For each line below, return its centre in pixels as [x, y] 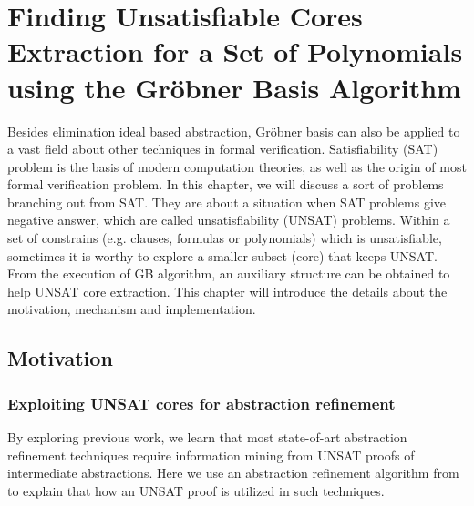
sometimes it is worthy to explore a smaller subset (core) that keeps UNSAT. [222, 255]
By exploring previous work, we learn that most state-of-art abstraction [207, 437]
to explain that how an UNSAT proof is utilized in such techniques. [196, 490]
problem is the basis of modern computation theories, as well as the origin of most [237, 166]
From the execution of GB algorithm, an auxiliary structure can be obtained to [229, 273]
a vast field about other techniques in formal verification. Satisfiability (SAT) [223, 149]
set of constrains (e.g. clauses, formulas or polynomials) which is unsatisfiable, [225, 238]
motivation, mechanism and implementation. [132, 309]
